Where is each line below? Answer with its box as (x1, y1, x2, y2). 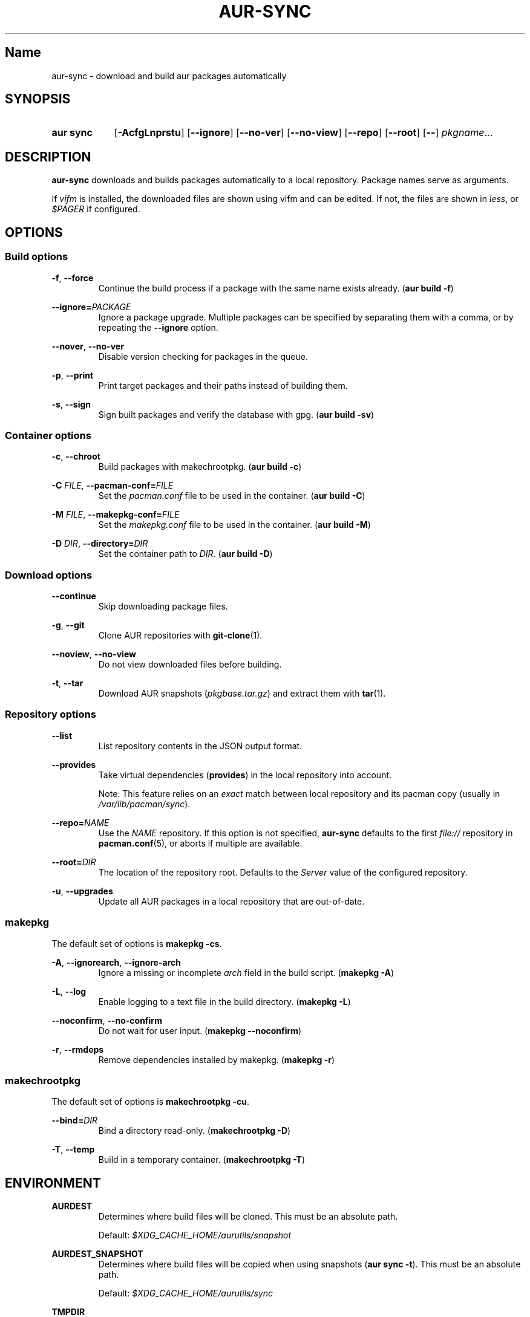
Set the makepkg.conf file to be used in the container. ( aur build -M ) (98, 519, 371, 530)
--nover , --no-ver (51, 340, 124, 351)
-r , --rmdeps (51, 1044, 104, 1055)
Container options (5, 429, 91, 441)
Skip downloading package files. (98, 601, 228, 611)
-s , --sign (51, 398, 91, 409)
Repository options (5, 708, 96, 721)
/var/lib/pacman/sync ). (98, 798, 191, 809)
